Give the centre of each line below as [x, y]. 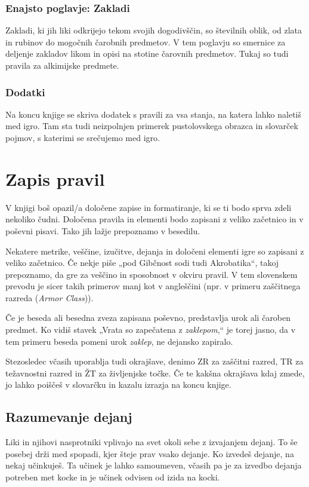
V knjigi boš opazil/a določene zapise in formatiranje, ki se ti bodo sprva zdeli [149, 207]
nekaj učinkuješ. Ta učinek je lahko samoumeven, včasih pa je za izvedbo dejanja [154, 465]
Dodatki [25, 92]
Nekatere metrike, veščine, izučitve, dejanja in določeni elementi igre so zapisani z [155, 251]
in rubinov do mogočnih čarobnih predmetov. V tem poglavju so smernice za [146, 42]
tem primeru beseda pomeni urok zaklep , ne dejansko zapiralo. [119, 341]
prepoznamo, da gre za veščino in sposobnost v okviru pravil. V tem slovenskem [152, 274]
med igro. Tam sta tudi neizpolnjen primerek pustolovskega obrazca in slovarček [152, 126]
